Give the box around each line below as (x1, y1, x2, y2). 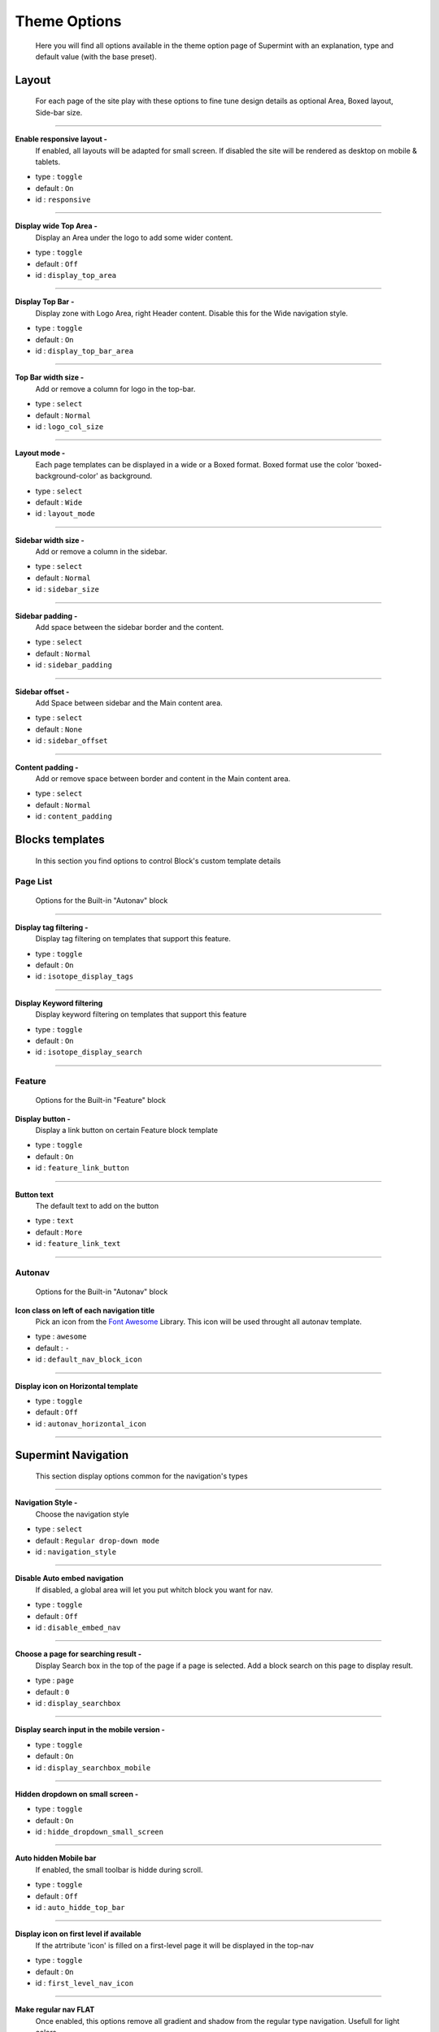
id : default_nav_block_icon (35, 1354, 142, 1365)
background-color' (35, 471, 99, 481)
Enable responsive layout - (15, 134, 107, 144)
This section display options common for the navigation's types (35, 1471, 248, 1481)
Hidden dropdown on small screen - (15, 1789, 138, 1799)
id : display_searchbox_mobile (35, 1762, 151, 1772)
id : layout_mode (35, 509, 95, 519)
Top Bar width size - (15, 372, 85, 382)
